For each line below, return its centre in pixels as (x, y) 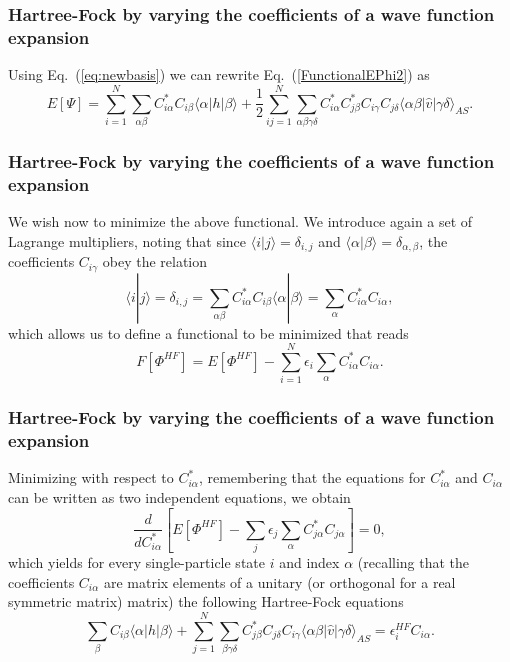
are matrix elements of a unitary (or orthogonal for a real (279, 581)
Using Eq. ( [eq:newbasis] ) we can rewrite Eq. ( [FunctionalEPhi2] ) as (219, 74)
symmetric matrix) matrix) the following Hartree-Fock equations (206, 601)
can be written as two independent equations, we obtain (179, 496)
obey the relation (155, 261)
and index (309, 562)
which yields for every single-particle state (136, 562)
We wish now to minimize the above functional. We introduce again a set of (240, 221)
